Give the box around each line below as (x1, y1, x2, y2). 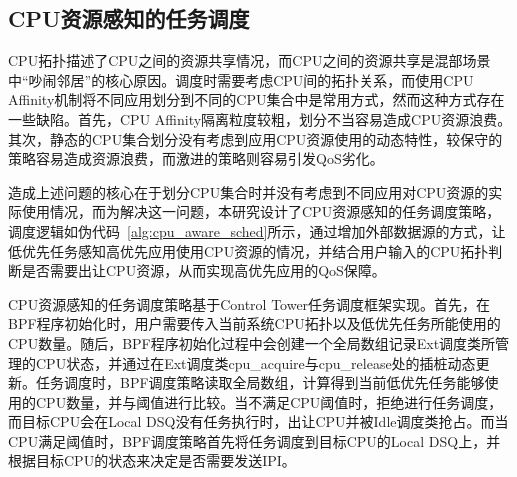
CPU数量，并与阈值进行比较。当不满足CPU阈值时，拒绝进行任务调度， (35, 391, 503, 412)
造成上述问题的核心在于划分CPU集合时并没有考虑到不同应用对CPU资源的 (8, 181, 489, 202)
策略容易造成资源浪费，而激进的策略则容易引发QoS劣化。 (8, 148, 384, 169)
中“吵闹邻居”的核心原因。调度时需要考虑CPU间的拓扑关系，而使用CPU (8, 69, 474, 90)
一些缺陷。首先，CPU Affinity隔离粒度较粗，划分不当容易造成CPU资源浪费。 (8, 108, 512, 129)
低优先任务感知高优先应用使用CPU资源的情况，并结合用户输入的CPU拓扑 (8, 240, 489, 261)
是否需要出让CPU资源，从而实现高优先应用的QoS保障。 (21, 260, 386, 281)
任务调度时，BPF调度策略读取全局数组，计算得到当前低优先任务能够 (35, 372, 485, 393)
